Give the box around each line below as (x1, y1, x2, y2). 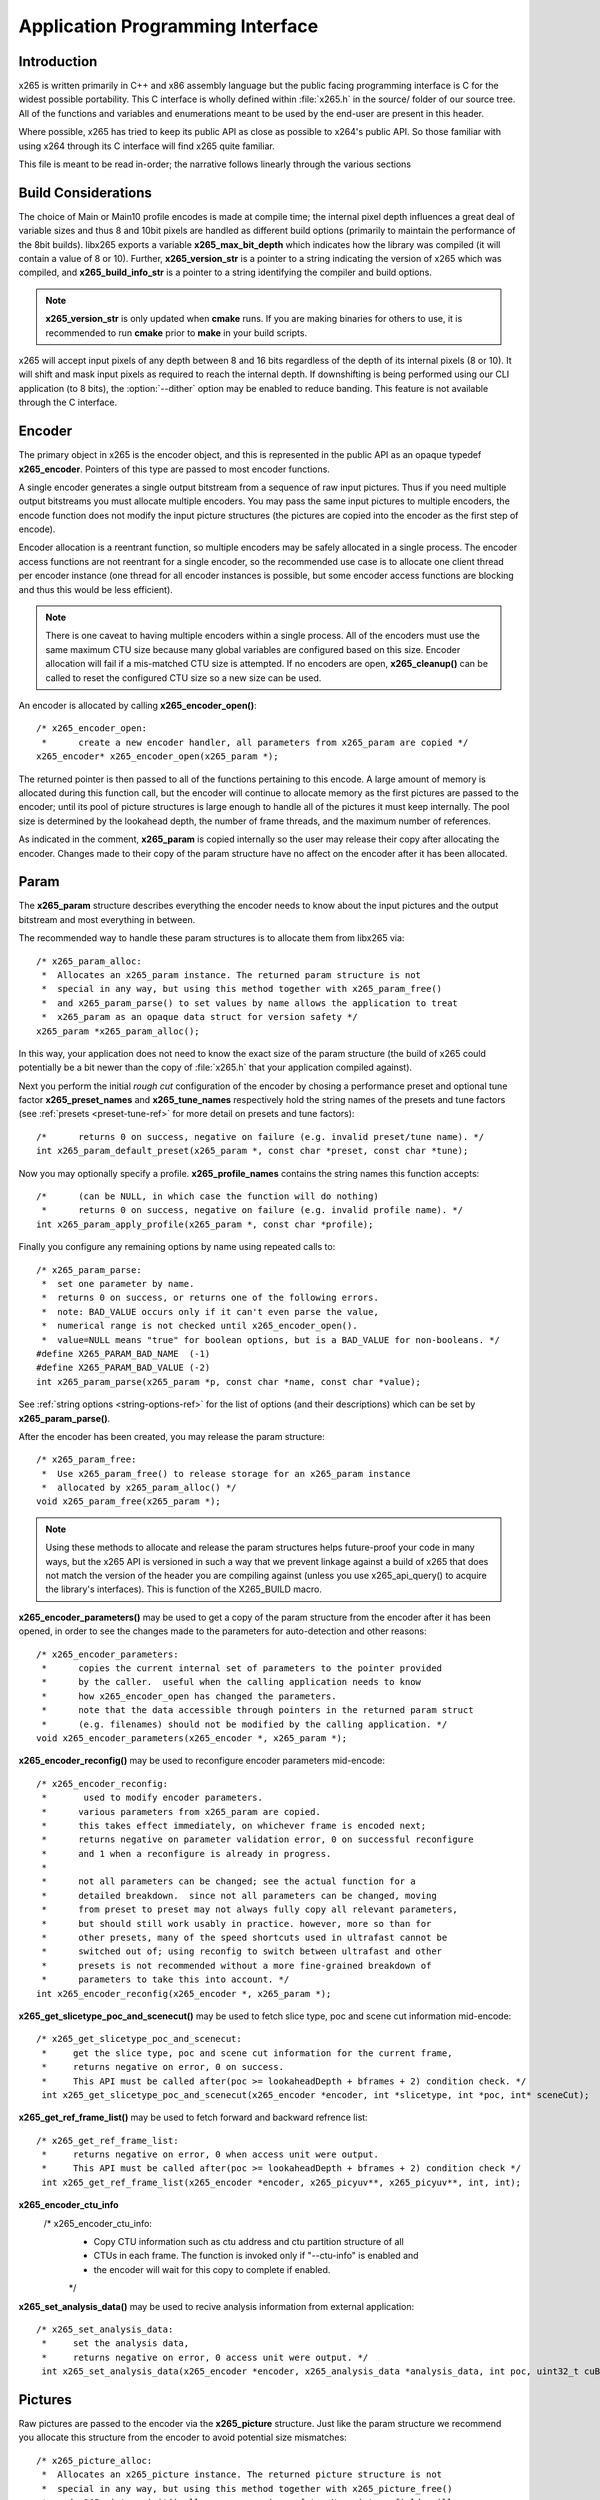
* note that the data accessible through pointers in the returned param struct (41, 1705, 474, 1716)
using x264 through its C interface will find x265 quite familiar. (18, 140, 275, 152)
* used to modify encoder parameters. (41, 1792, 264, 1804)
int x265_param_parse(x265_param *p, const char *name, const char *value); (36, 1376, 422, 1387)
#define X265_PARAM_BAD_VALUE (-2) (36, 1362, 211, 1374)
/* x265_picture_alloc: (36, 2455, 153, 2466)
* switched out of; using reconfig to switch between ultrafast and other (41, 1946, 443, 1957)
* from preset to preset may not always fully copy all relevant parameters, (41, 1904, 459, 1915)
